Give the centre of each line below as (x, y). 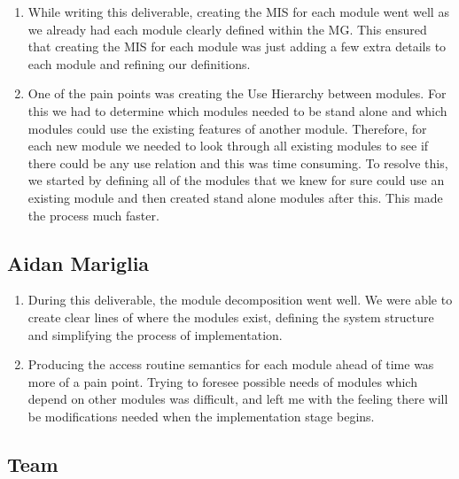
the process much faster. (93, 215)
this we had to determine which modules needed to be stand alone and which (237, 110)
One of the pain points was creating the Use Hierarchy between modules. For (237, 93)
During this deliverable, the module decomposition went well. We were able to (240, 300)
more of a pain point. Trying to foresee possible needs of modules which (222, 381)
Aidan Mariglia (78, 263)
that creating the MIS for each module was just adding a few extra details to (237, 46)
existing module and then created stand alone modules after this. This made (235, 197)
